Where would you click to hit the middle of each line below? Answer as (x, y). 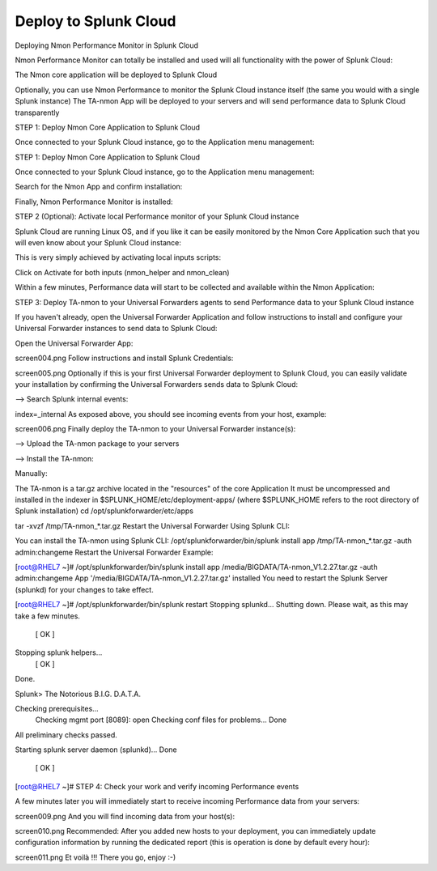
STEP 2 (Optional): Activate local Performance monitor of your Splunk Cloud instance (157, 217)
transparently (37, 113)
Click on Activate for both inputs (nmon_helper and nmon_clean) (122, 272)
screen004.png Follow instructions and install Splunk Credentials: (124, 358)
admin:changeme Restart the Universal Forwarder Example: (114, 552)
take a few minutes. (48, 616)
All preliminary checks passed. (66, 735)
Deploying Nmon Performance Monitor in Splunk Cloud (106, 45)
